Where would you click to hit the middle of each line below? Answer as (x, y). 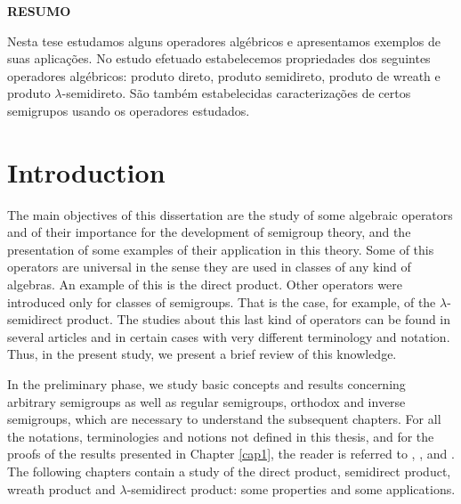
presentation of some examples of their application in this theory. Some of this (221, 249)
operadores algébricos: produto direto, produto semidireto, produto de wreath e (224, 75)
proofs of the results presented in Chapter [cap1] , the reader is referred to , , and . (231, 454)
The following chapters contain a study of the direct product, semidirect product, (229, 471)
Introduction (86, 171)
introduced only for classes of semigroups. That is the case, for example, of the (222, 301)
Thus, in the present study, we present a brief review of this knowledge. (202, 354)
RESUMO (39, 11)
